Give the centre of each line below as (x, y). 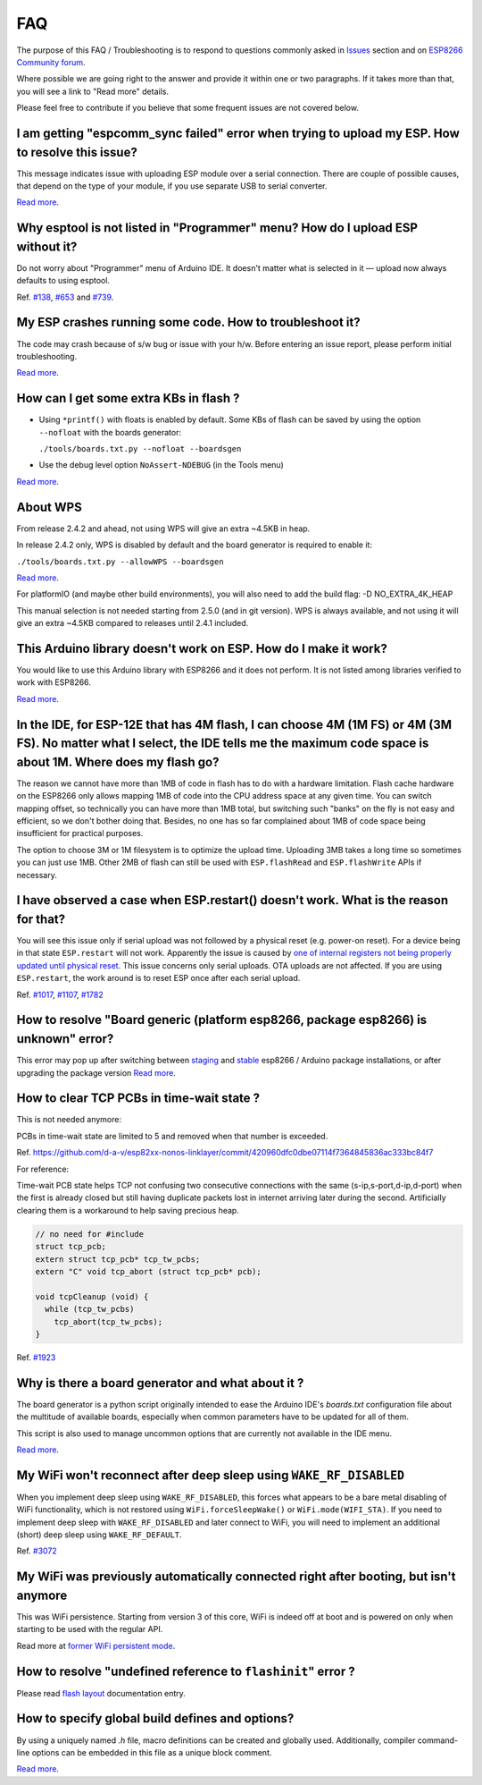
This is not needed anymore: (69, 1120)
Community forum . (51, 62)
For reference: (43, 1169)
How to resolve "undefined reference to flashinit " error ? (186, 1671)
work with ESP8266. (54, 682)
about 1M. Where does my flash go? (118, 761)
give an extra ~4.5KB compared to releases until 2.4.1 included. (133, 623)
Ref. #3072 (37, 1551)
